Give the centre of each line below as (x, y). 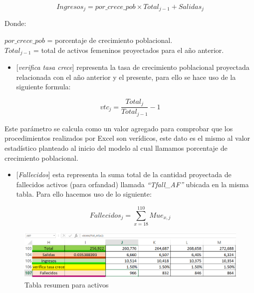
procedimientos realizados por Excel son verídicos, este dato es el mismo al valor (127, 138)
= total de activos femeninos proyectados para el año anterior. (129, 50)
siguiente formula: (43, 87)
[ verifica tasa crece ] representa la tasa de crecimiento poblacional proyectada (133, 67)
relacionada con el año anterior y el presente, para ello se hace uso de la (126, 77)
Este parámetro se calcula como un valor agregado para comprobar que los (119, 128)
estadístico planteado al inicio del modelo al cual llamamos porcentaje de (116, 148)
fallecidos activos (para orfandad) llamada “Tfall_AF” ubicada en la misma (132, 184)
